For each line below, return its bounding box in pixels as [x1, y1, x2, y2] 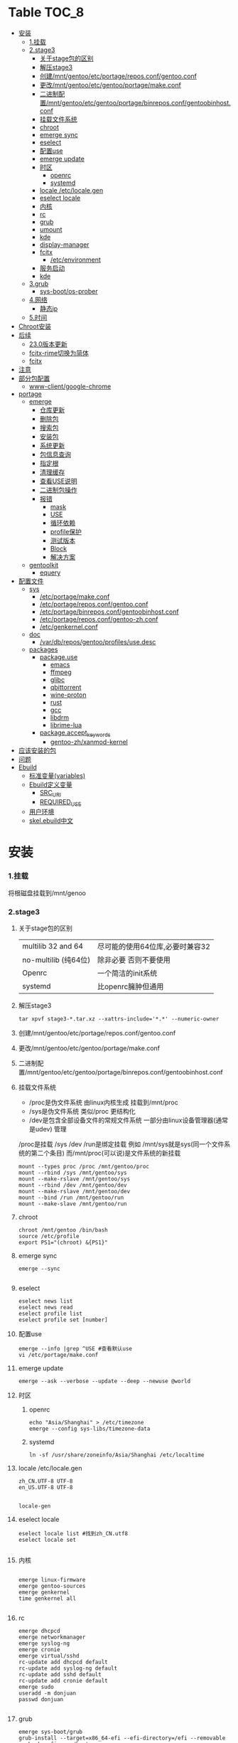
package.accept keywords [39, 728, 111, 738]
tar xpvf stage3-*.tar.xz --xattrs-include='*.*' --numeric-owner [18, 1016, 220, 1023]
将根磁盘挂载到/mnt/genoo [8, 888, 87, 897]
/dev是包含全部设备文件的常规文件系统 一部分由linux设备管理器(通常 [28, 1116, 228, 1124]
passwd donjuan [18, 1696, 64, 1703]
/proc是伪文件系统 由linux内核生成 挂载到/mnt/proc [28, 1098, 178, 1107]
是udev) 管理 [28, 1125, 67, 1134]
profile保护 [50, 527, 82, 535]
